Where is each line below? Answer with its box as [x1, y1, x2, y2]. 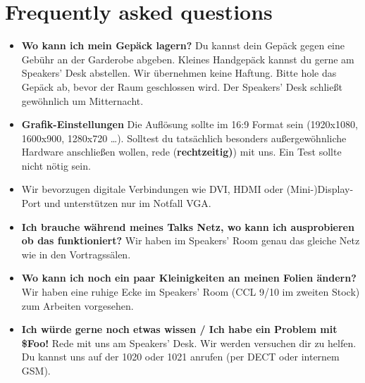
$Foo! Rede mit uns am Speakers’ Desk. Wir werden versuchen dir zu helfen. [21, 335, 357, 350]
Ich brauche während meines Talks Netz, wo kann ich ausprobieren [21, 219, 354, 234]
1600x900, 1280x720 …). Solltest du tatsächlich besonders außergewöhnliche [21, 130, 347, 145]
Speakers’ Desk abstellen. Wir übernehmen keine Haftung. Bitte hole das [21, 65, 337, 80]
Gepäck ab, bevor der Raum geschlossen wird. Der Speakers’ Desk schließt [21, 79, 342, 94]
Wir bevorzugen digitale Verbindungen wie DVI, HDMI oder [21, 182, 283, 196]
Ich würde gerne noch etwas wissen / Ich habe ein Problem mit [21, 322, 338, 337]
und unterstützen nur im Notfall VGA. [44, 196, 211, 211]
